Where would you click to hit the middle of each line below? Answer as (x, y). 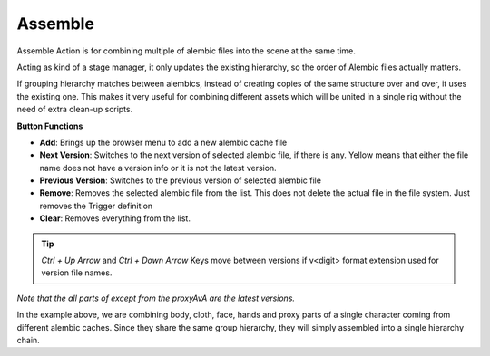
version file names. (77, 273)
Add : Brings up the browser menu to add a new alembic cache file (163, 142)
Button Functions (50, 126)
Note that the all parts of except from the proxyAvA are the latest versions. (156, 298)
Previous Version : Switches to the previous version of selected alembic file (181, 180)
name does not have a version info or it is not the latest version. (158, 168)
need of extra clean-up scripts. (75, 110)
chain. (28, 340)
